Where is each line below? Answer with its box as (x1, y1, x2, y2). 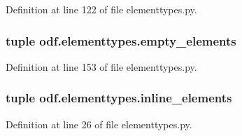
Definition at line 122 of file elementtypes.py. (6, 2, 197, 16)
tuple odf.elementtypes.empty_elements (6, 32, 236, 49)
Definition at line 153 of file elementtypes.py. (6, 59, 197, 74)
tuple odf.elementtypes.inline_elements (6, 89, 232, 107)
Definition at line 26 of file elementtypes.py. (6, 116, 192, 131)
